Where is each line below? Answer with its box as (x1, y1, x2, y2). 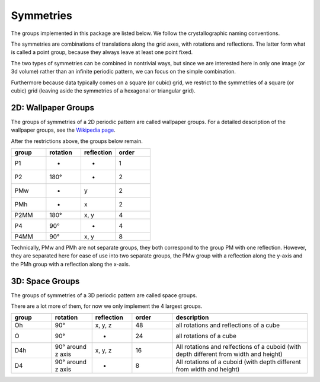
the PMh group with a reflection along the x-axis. (11, 260, 130, 268)
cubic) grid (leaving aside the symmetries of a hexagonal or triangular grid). (11, 87, 196, 94)
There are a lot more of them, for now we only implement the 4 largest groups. (11, 303, 203, 310)
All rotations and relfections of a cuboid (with (175, 343, 302, 351)
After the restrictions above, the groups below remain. (11, 137, 143, 145)
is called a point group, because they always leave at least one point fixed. (11, 49, 193, 56)
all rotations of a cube (175, 332, 237, 340)
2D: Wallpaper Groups (11, 103, 95, 113)
